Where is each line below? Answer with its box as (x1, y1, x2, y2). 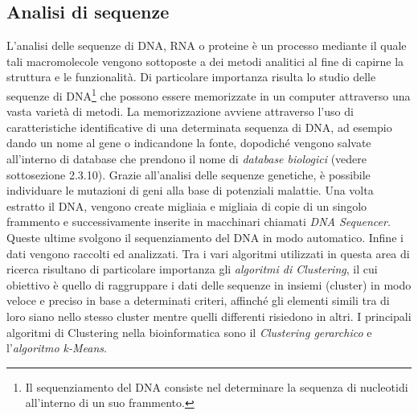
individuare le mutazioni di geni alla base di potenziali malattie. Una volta (6, 182, 374, 199)
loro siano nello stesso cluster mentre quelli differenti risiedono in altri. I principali (6, 307, 412, 324)
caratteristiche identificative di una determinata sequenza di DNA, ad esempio (6, 118, 392, 135)
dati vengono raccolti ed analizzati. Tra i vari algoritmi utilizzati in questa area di (6, 244, 410, 261)
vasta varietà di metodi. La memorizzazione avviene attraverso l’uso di (6, 103, 354, 120)
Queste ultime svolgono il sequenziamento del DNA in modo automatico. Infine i (6, 228, 404, 245)
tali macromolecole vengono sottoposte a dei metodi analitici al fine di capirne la (6, 52, 404, 69)
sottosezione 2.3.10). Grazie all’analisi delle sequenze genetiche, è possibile (6, 166, 371, 183)
